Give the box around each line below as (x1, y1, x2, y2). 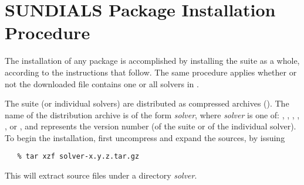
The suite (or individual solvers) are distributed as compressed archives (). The (5, 97, 289, 109)
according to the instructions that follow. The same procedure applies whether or (5, 66, 297, 78)
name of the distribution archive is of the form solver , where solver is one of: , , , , (5, 108, 300, 121)
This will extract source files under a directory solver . (5, 169, 197, 181)
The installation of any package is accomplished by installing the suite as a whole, (5, 54, 300, 67)
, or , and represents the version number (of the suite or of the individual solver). (5, 120, 296, 132)
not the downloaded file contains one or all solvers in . (5, 77, 199, 90)
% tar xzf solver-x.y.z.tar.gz (17, 152, 140, 161)
